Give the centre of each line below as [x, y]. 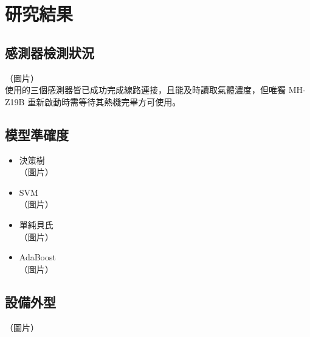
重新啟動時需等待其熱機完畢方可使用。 [104, 101]
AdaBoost [37, 257]
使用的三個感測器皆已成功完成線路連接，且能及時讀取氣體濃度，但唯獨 [145, 90]
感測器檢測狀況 [50, 52]
